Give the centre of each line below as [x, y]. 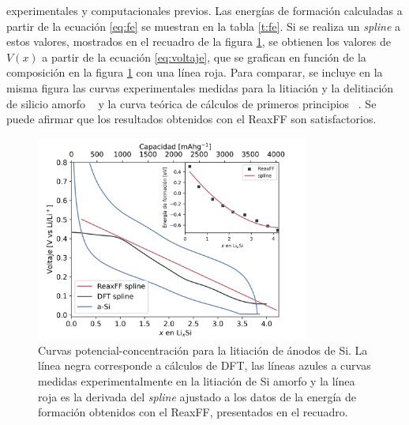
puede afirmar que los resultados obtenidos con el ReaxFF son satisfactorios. [191, 119]
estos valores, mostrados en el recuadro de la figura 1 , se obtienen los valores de [199, 41]
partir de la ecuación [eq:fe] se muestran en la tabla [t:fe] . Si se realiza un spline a [204, 26]
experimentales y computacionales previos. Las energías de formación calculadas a [204, 10]
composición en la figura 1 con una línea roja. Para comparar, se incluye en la [195, 72]
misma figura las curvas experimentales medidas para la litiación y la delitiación [200, 87]
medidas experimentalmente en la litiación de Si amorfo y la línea [197, 380]
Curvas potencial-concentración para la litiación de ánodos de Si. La [203, 350]
